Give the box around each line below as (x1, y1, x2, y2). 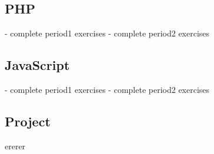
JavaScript (5, 56, 70, 74)
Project (5, 112, 51, 130)
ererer (5, 139, 26, 152)
